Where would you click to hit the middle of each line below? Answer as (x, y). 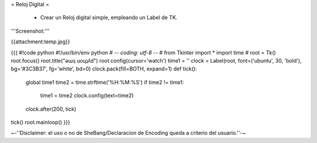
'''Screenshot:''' (30, 31)
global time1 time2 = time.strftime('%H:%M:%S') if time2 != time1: (105, 82)
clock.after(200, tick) (51, 109)
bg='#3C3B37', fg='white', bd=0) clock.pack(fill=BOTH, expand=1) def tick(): (104, 69)
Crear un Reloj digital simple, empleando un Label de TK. (109, 18)
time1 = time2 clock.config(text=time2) (87, 96)
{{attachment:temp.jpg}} (41, 42)
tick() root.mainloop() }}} (41, 122)
